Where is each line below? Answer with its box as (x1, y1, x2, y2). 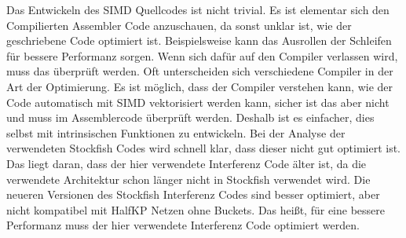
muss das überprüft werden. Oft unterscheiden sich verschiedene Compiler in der (6, 63, 393, 79)
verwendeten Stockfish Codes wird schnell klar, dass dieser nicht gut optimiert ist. (6, 140, 401, 156)
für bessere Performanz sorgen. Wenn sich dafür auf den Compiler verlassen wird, (6, 47, 398, 64)
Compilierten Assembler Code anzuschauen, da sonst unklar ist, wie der (6, 16, 352, 33)
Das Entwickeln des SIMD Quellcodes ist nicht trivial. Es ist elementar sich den (6, 2, 390, 17)
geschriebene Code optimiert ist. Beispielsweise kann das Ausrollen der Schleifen (6, 32, 392, 49)
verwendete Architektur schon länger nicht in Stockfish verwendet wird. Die (6, 170, 371, 187)
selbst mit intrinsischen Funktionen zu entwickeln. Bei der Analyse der (6, 124, 346, 141)
